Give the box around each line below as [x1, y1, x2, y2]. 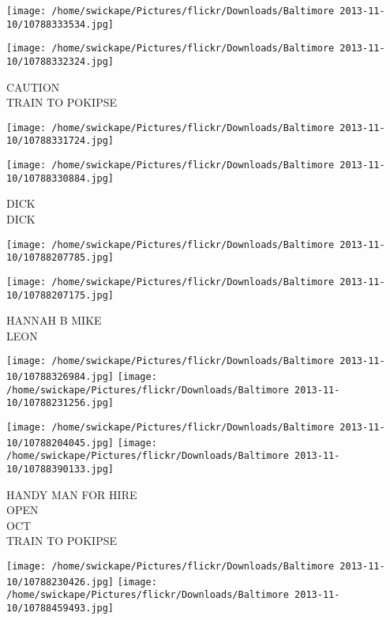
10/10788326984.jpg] [6, 371, 114, 383]
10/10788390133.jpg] [6, 464, 114, 475]
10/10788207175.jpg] [6, 289, 114, 301]
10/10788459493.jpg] [6, 603, 114, 614]
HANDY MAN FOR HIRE [6, 486, 137, 502]
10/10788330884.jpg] [6, 172, 114, 184]
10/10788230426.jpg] [6, 576, 114, 588]
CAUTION [6, 78, 60, 95]
